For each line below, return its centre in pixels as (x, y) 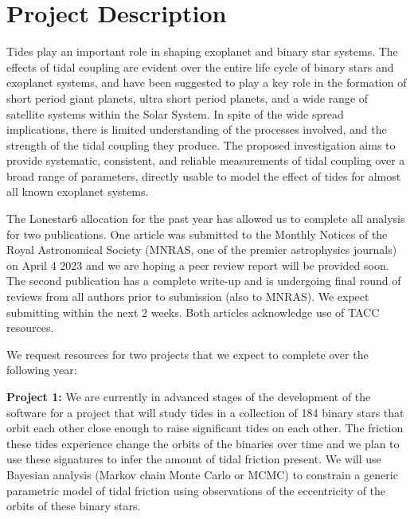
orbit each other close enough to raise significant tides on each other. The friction (205, 428)
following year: (42, 370)
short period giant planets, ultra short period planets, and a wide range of (187, 98)
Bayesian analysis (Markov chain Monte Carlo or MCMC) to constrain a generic (202, 474)
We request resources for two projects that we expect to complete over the (187, 354)
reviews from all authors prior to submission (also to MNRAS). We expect (188, 297)
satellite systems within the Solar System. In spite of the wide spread (175, 113)
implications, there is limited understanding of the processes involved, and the (197, 129)
